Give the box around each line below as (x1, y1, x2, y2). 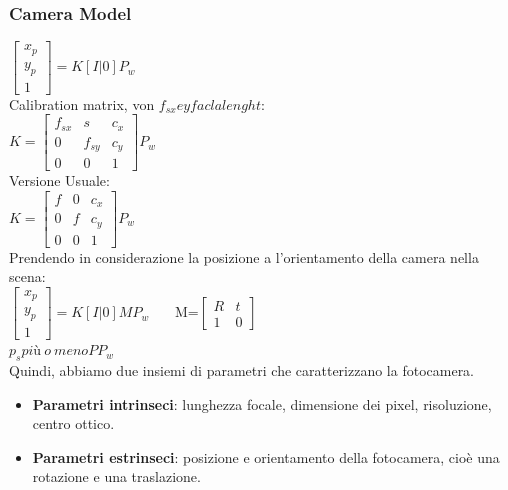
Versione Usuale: (9, 170, 110, 191)
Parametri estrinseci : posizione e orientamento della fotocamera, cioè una (32, 446, 500, 467)
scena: (9, 266, 46, 287)
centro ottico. (32, 413, 115, 434)
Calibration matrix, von (9, 93, 155, 114)
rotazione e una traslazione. (32, 466, 201, 487)
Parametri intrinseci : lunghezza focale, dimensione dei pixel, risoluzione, (32, 393, 492, 414)
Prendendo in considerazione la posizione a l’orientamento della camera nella (9, 246, 479, 267)
